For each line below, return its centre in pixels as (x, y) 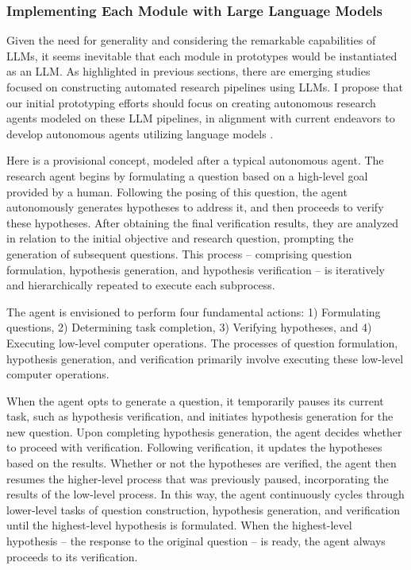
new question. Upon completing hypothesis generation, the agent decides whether (204, 431)
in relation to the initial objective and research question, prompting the (180, 238)
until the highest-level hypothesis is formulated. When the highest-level (179, 525)
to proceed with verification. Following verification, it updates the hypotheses (194, 447)
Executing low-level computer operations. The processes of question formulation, (202, 342)
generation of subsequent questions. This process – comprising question (179, 253)
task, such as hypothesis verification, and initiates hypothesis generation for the (200, 416)
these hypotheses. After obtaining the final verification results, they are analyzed (203, 222)
